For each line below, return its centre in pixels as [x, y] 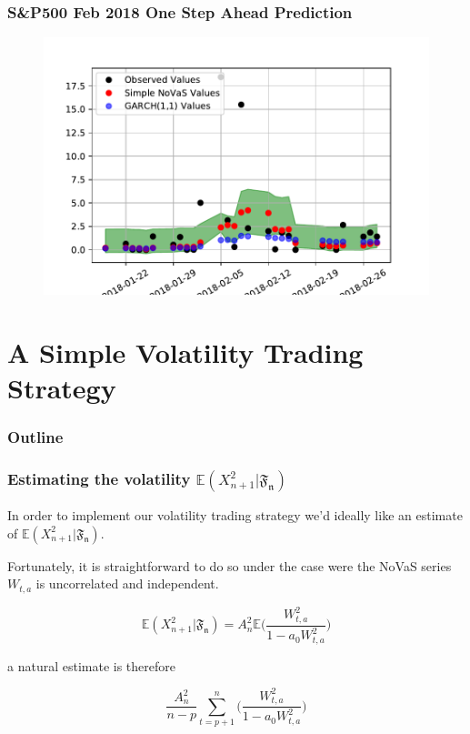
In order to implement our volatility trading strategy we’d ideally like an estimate [235, 515]
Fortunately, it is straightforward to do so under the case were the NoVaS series [230, 565]
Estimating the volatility [99, 478]
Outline [35, 436]
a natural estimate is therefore [91, 665]
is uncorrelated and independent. [127, 583]
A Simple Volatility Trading [185, 352]
